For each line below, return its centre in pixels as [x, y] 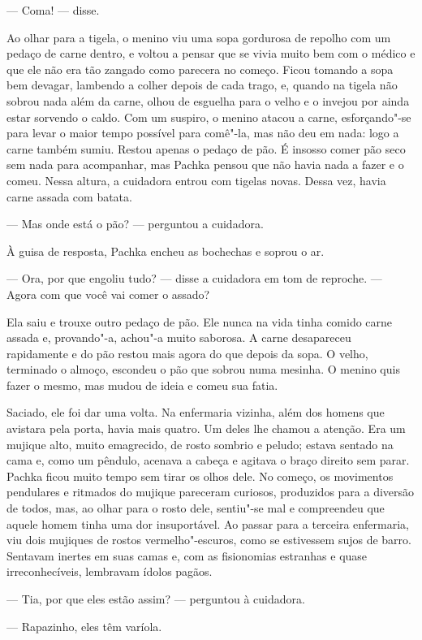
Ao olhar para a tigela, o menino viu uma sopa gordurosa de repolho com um [199, 37]
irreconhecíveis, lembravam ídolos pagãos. [110, 571]
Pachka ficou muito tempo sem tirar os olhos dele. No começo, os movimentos [200, 476]
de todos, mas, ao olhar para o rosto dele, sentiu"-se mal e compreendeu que [196, 508]
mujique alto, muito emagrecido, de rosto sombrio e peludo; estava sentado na [200, 444]
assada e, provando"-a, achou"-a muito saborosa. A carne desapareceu [179, 337]
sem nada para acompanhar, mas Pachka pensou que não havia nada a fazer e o [205, 164]
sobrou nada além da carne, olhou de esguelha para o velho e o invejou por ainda [208, 100]
